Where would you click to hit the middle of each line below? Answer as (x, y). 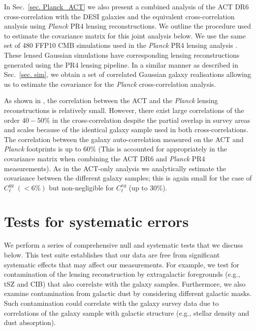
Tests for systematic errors (96, 221)
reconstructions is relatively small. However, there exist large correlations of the (124, 110)
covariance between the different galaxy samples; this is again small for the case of (128, 178)
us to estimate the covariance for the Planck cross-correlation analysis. (110, 84)
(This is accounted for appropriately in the (162, 149)
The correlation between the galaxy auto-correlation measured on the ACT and (124, 139)
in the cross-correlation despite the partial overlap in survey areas (151, 120)
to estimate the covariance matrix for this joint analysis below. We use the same (125, 35)
